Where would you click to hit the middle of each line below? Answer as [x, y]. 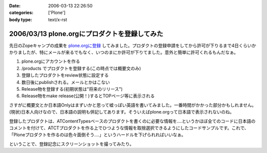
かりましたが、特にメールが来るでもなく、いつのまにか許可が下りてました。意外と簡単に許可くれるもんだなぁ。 [124, 52]
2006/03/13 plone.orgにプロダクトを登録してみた [86, 34]
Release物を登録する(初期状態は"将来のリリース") [72, 89]
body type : [21, 19]
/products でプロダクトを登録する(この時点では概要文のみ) [81, 68]
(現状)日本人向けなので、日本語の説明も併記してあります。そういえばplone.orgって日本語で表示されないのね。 [122, 112]
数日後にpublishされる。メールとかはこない [66, 82]
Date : [15, 6]
